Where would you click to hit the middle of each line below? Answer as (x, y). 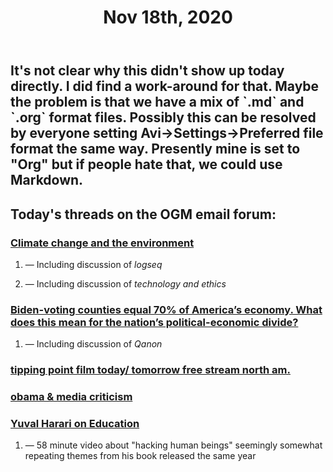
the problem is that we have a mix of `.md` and (157, 102)
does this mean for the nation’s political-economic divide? (154, 322)
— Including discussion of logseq (93, 264)
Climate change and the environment (102, 243)
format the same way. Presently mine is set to (155, 149)
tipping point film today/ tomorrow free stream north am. (150, 370)
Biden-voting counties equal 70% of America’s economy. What (166, 309)
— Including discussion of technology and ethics (125, 283)
